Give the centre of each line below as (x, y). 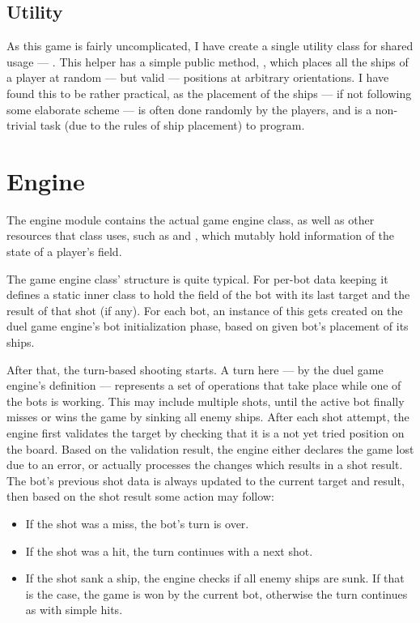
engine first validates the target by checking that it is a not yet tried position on (206, 433)
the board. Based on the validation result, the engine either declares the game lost (210, 448)
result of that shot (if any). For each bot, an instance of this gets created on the (205, 310)
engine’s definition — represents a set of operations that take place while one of (204, 385)
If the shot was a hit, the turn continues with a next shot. (169, 550)
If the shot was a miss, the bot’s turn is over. (137, 523)
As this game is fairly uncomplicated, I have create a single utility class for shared (210, 46)
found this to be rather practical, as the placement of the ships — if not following (209, 93)
